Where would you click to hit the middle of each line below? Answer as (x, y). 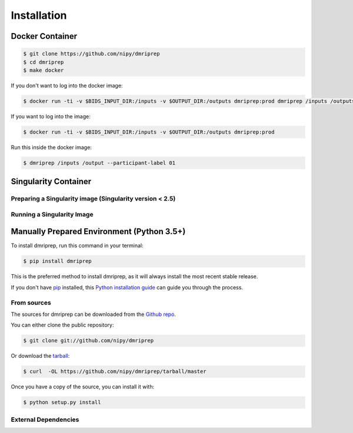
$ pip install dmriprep (58, 261)
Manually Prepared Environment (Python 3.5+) (98, 232)
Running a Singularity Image (52, 214)
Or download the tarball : (40, 356)
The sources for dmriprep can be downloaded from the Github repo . (94, 314)
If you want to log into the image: (51, 116)
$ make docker (44, 70)
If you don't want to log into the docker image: (67, 85)
